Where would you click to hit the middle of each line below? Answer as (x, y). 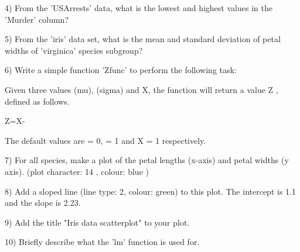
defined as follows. (37, 101)
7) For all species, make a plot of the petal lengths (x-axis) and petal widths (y (147, 160)
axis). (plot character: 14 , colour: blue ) (77, 171)
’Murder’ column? (37, 19)
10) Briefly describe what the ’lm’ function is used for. (102, 242)
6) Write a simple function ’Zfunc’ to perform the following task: (121, 70)
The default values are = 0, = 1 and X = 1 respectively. (105, 140)
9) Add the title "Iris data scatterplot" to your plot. (97, 222)
